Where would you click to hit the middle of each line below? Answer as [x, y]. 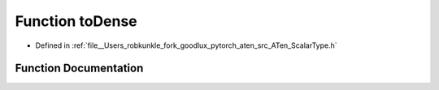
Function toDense [76, 21]
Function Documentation [79, 69]
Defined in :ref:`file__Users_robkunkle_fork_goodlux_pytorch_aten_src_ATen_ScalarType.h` [186, 45]
